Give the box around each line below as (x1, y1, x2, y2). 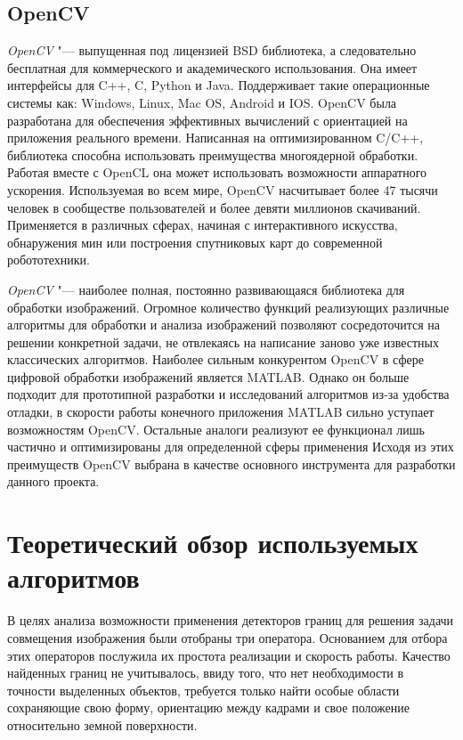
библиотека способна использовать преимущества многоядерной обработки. (7, 145, 418, 164)
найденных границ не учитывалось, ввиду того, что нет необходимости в (7, 663, 404, 682)
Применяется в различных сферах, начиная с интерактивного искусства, (7, 215, 398, 234)
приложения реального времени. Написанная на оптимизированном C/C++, (7, 128, 424, 147)
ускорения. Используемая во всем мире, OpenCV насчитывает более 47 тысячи (7, 180, 438, 199)
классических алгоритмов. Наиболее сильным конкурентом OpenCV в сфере (7, 350, 424, 369)
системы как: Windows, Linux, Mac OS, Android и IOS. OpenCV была (7, 93, 397, 111)
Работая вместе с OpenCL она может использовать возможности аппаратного (7, 163, 427, 182)
